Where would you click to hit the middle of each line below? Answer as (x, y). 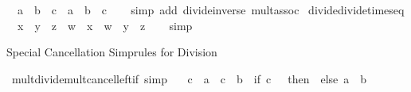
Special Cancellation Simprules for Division (112, 52)
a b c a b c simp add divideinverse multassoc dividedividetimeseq (211, 10)
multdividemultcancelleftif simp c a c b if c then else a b (189, 78)
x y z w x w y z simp (105, 25)
